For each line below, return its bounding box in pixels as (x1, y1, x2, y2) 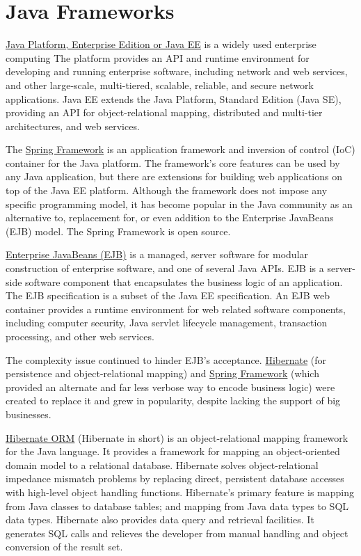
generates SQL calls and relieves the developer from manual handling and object (6, 525, 348, 540)
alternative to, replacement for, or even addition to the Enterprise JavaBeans (6, 210, 334, 225)
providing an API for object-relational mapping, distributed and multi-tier (6, 105, 323, 120)
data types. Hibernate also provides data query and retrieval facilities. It (6, 512, 314, 527)
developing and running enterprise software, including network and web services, (6, 64, 348, 79)
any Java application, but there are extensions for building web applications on (6, 169, 342, 184)
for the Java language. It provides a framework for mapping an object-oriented (6, 444, 340, 459)
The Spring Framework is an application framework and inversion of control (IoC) (6, 142, 355, 157)
